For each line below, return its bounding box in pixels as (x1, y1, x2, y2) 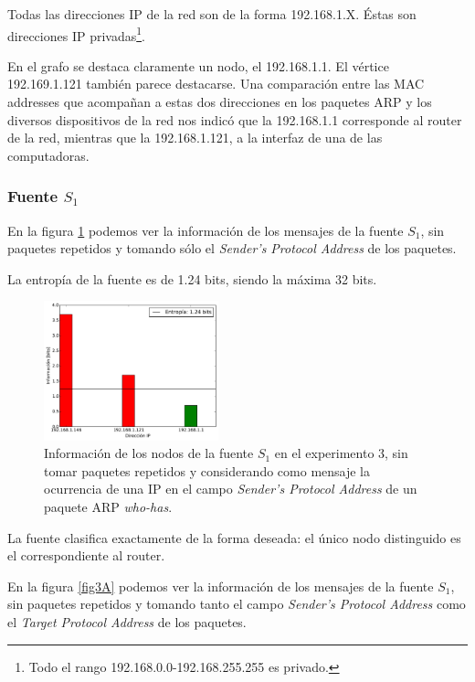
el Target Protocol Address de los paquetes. (7, 612, 247, 631)
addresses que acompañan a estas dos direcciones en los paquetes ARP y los (7, 92, 432, 112)
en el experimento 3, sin (274, 443, 408, 463)
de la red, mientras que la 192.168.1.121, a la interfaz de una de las (7, 128, 383, 147)
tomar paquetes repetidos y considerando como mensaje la (44, 461, 371, 480)
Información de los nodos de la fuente (44, 443, 254, 463)
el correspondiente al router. (7, 546, 165, 565)
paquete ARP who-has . (44, 497, 173, 516)
